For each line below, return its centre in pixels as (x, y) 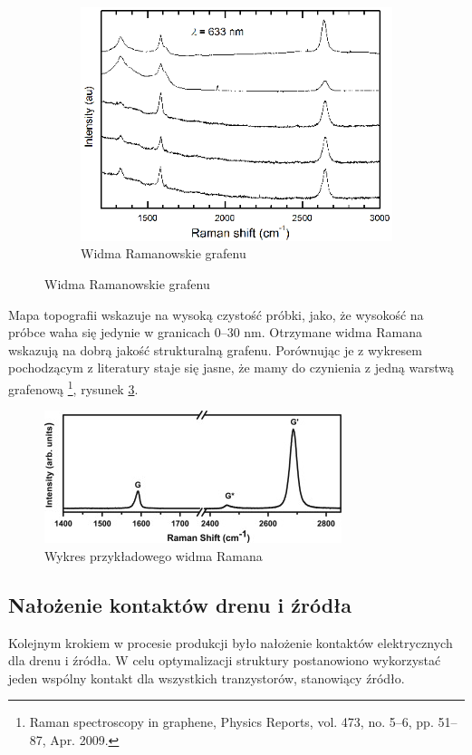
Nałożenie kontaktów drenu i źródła (180, 604)
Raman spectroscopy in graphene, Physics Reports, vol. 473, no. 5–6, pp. (231, 722)
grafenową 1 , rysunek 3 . (73, 387)
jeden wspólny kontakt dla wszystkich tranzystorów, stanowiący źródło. (207, 678)
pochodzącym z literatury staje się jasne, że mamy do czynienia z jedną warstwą (231, 368)
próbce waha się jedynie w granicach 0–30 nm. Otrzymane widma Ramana (215, 332)
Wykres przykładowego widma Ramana (154, 555)
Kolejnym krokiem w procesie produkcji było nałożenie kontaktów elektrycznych (231, 642)
